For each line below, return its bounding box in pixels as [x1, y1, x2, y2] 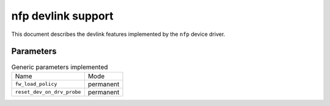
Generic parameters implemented [11, 63, 108, 71]
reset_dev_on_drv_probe [15, 89, 81, 96]
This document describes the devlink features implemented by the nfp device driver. [11, 30, 226, 38]
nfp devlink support [11, 9, 114, 23]
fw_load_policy [15, 81, 57, 88]
